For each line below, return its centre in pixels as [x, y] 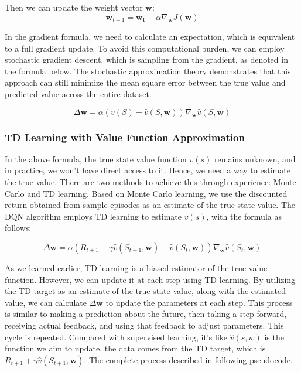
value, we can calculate [46, 302]
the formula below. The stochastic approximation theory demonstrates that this [148, 71]
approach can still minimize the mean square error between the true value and [145, 82]
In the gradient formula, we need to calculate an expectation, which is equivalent [150, 37]
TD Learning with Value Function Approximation [125, 137]
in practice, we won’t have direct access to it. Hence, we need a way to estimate [148, 170]
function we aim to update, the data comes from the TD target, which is [135, 348]
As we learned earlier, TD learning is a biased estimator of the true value [136, 267]
